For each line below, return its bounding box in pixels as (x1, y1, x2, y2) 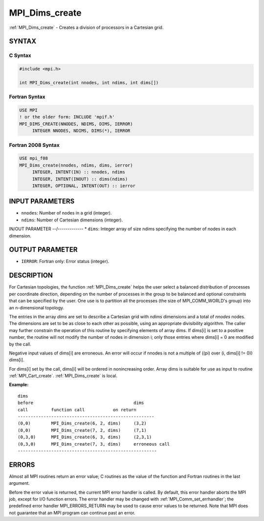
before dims (18, 400, 144, 406)
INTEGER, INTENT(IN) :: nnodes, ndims (32, 169, 126, 175)
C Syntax (9, 52, 31, 59)
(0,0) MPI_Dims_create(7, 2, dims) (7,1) (18, 427, 147, 433)
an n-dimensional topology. (9, 305, 65, 310)
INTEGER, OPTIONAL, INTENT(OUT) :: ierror (32, 183, 135, 189)
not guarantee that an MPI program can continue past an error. (9, 510, 135, 516)
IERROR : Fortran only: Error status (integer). (21, 259, 110, 264)
